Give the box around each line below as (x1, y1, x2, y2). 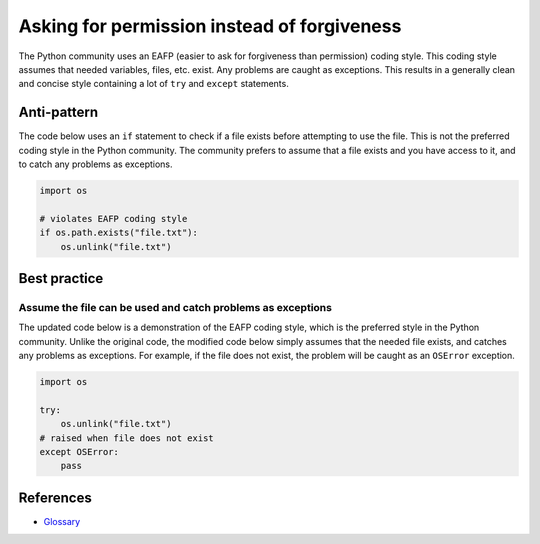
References (18, 489, 92, 506)
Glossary (43, 515, 81, 527)
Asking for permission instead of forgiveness (18, 15, 402, 37)
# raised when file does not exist (39, 432, 214, 444)
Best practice (18, 270, 104, 287)
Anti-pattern (18, 104, 99, 121)
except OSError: (39, 446, 120, 458)
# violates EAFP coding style (39, 213, 188, 224)
